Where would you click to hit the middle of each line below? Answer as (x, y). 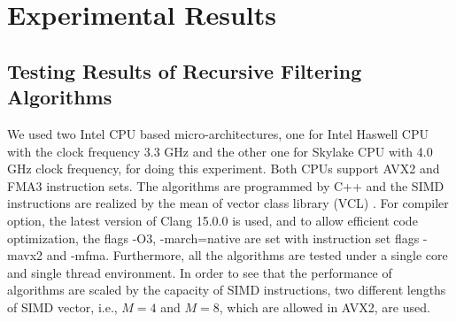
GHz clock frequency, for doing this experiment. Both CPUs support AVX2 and (224, 169)
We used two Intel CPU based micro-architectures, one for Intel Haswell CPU (218, 133)
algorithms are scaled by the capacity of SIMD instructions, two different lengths (227, 290)
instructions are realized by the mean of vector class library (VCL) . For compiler (228, 203)
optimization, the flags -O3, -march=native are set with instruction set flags (213, 238)
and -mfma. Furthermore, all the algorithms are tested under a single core (247, 255)
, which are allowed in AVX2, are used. (325, 307)
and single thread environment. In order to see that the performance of (200, 272)
